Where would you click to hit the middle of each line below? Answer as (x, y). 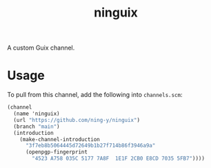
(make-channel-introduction (60, 139)
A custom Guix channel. (41, 48)
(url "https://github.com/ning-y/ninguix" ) (77, 120)
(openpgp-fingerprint (57, 152)
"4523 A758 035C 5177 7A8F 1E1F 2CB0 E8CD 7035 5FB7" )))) (119, 159)
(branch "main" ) (37, 126)
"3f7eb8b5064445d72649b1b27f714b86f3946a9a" (90, 146)
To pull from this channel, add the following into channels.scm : (95, 95)
